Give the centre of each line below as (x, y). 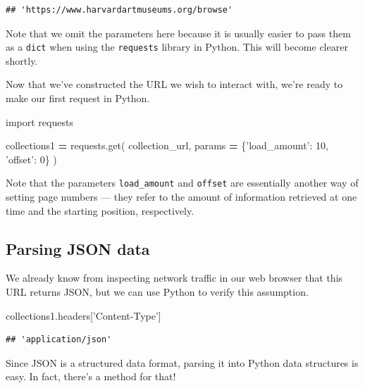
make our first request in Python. (78, 98)
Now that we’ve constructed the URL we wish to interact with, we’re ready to (174, 84)
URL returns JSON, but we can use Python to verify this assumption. (157, 292)
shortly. (22, 60)
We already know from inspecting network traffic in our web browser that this (174, 278)
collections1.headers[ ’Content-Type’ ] (83, 315)
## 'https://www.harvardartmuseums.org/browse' (119, 10)
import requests (39, 121)
